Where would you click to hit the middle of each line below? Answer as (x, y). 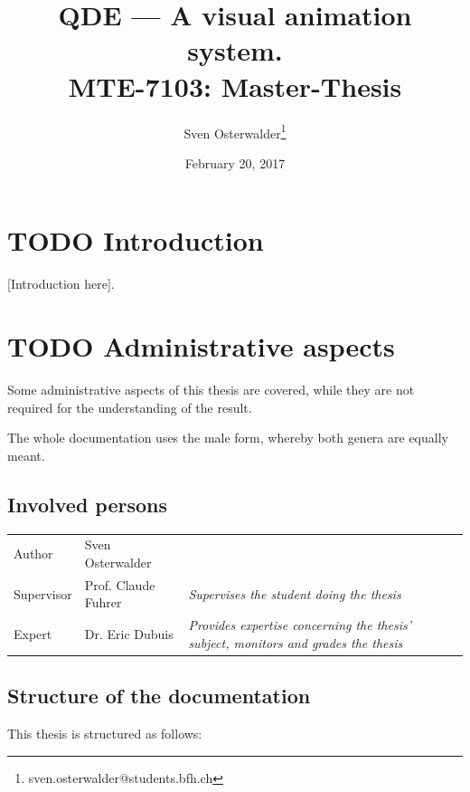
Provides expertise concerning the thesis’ (300, 625)
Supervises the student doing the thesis (295, 593)
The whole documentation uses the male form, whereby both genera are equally (228, 438)
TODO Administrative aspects (201, 346)
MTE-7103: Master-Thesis (235, 86)
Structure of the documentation (159, 696)
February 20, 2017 (235, 162)
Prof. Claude (120, 584)
